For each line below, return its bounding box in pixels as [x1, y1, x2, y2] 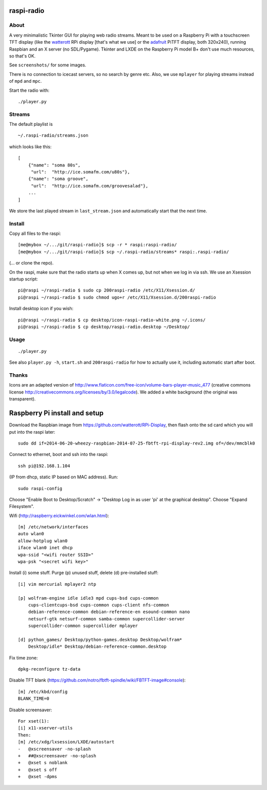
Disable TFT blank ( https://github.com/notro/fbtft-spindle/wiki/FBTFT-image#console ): [9, 677, 186, 683]
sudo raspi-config [18, 486, 63, 491]
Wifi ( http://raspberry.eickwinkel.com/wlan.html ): [9, 512, 109, 518]
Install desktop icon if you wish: [9, 305, 74, 312]
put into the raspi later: [9, 429, 55, 435]
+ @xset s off [18, 767, 57, 773]
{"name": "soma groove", [28, 176, 89, 182]
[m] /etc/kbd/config [18, 689, 68, 694]
